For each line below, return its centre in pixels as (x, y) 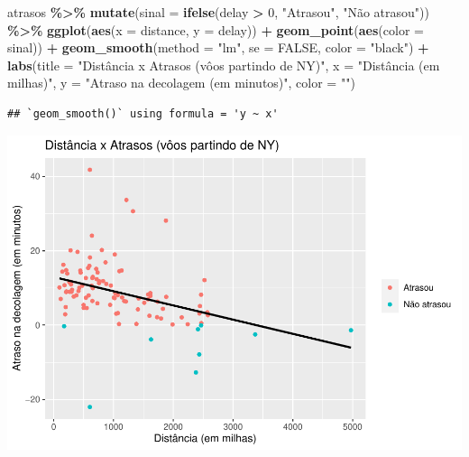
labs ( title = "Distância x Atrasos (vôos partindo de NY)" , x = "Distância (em (224, 65)
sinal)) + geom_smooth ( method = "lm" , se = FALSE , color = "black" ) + (218, 47)
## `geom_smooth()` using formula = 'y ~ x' (143, 113)
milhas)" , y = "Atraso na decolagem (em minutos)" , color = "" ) (181, 83)
